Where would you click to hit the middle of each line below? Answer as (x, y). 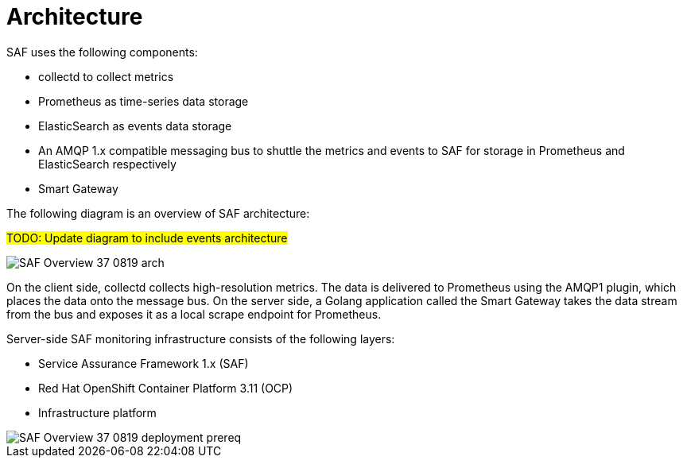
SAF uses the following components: (102, 52)
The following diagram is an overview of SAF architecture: (158, 213)
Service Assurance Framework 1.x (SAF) (144, 363)
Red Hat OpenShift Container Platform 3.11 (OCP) (166, 388)
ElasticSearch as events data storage (135, 126)
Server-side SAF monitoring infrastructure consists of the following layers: (201, 338)
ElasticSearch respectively (107, 164)
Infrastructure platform (97, 412)
